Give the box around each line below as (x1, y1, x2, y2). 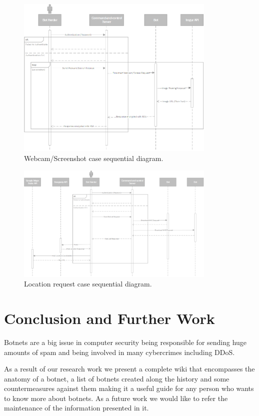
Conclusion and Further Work (4, 307, 215, 328)
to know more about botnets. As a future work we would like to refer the (4, 392, 228, 403)
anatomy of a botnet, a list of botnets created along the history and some (4, 373, 229, 383)
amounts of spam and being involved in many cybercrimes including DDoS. (4, 346, 235, 357)
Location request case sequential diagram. (24, 278, 152, 289)
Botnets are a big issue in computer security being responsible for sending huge (4, 336, 247, 347)
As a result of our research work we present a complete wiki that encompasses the (4, 363, 255, 374)
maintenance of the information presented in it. (4, 402, 149, 413)
